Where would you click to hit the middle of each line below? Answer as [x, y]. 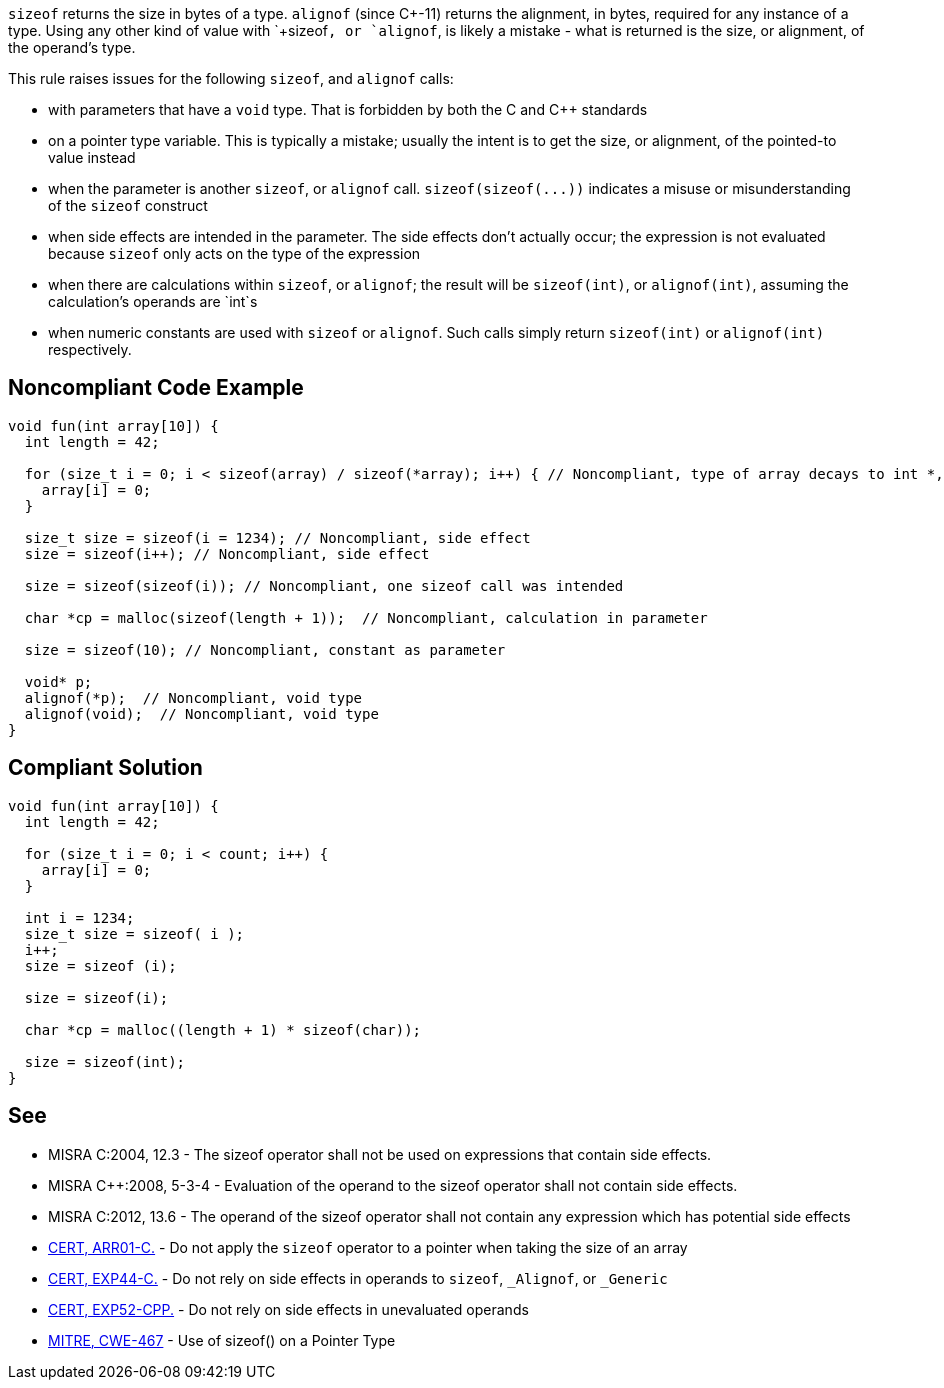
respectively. [90, 349]
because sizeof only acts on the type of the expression [234, 253]
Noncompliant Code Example [156, 388]
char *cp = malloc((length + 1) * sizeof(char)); [223, 1029]
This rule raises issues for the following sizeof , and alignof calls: [231, 78]
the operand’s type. [72, 47]
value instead [92, 157]
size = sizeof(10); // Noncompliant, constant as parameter [265, 649]
